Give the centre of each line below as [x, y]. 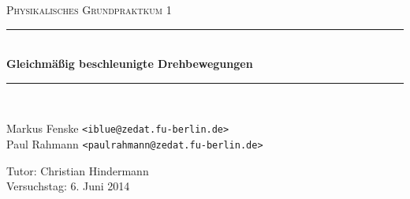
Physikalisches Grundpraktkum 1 [89, 9]
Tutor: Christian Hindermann [78, 170]
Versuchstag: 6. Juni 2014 [68, 186]
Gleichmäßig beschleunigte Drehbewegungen [130, 64]
